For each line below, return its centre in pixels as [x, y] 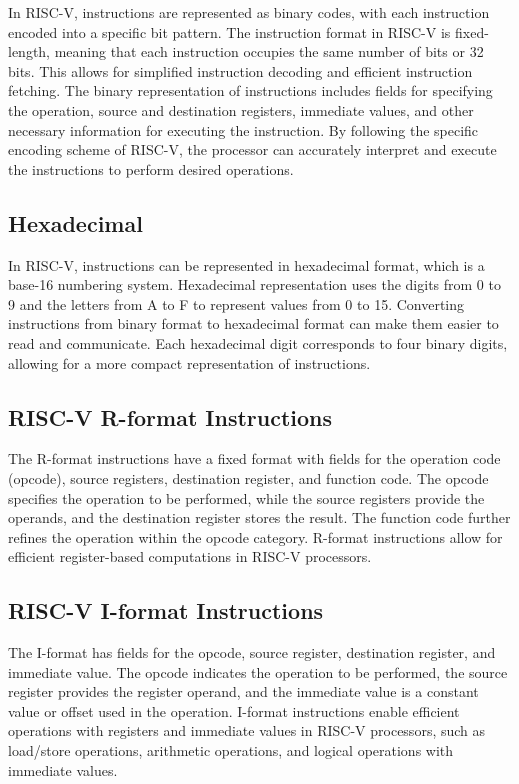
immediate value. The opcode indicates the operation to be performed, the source [258, 671]
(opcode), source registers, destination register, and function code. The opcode [248, 477]
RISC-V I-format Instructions [166, 610]
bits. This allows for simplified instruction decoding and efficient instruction [240, 70]
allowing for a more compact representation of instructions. [189, 362]
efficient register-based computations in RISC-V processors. [190, 556]
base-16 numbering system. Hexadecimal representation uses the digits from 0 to [254, 284]
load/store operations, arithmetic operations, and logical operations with [231, 750]
